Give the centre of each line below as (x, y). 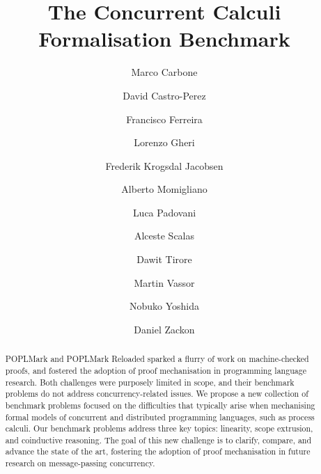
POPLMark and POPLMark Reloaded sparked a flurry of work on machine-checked (157, 359)
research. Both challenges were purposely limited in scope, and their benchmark (150, 382)
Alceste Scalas (164, 236)
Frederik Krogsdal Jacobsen (164, 165)
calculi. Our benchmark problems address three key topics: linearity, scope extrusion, (159, 428)
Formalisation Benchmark (164, 39)
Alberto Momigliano (164, 189)
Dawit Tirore (164, 259)
